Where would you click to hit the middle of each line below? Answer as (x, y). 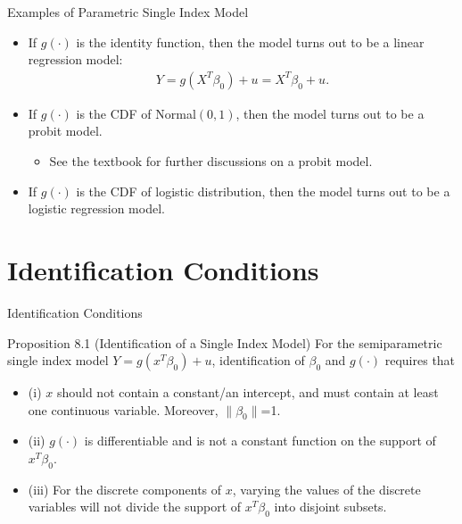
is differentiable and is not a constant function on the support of (260, 441)
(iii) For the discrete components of (125, 489)
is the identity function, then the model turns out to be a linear (250, 42)
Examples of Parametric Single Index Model (128, 12)
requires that (420, 360)
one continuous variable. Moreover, (123, 409)
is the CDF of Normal (136, 113)
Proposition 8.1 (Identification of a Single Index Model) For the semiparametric (225, 342)
